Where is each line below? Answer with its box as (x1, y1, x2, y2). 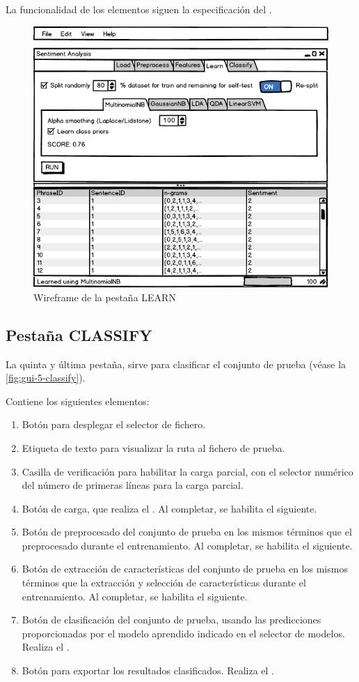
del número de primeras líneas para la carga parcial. (22, 478, 244, 492)
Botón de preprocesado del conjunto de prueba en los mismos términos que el (22, 524, 352, 539)
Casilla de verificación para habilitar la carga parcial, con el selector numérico (22, 464, 353, 478)
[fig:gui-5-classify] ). (6, 370, 86, 385)
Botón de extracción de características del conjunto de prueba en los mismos (22, 561, 348, 576)
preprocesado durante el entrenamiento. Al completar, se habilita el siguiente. (22, 538, 353, 552)
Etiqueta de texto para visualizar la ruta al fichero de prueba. (22, 440, 285, 455)
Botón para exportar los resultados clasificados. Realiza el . (22, 663, 274, 678)
